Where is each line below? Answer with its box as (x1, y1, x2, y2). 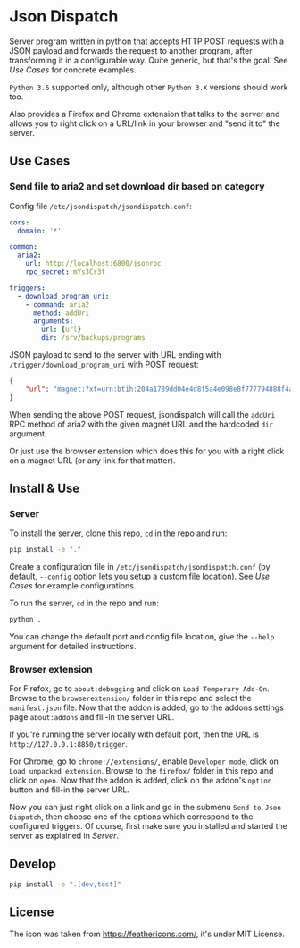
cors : (9, 217, 29, 227)
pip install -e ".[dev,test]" (9, 880, 122, 889)
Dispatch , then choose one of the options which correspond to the (9, 811, 254, 822)
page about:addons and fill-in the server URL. (9, 712, 175, 723)
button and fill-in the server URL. (9, 784, 129, 795)
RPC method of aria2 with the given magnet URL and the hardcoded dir (9, 419, 274, 429)
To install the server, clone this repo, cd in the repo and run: (9, 528, 228, 538)
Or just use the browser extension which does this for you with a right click (9, 445, 285, 456)
